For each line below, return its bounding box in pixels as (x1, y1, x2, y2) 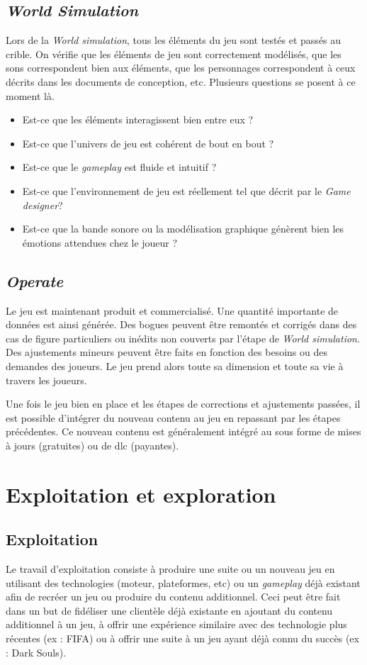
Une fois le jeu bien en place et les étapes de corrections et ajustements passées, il (6, 396, 361, 411)
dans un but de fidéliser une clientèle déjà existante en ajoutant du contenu (6, 603, 333, 617)
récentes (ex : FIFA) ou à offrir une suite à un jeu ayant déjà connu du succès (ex (6, 631, 359, 646)
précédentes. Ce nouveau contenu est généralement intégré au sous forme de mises (6, 424, 361, 439)
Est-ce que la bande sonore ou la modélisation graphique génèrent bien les (22, 221, 344, 236)
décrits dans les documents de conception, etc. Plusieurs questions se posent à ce (6, 74, 356, 89)
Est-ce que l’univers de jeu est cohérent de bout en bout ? (22, 135, 274, 150)
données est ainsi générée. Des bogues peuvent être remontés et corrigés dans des (6, 317, 357, 332)
